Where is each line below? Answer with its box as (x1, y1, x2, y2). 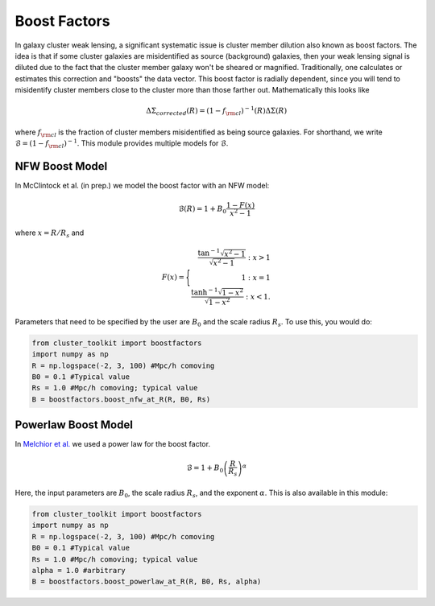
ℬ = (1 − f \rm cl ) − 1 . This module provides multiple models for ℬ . (14, 138, 229, 150)
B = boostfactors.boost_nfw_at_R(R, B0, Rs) (31, 394, 211, 404)
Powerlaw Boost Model (14, 418, 133, 432)
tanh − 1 (190, 286, 218, 297)
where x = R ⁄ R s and (14, 228, 85, 239)
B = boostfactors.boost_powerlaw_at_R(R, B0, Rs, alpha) (31, 577, 262, 587)
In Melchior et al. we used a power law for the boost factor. (14, 439, 211, 449)
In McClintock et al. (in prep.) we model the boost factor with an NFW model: (14, 181, 270, 191)
